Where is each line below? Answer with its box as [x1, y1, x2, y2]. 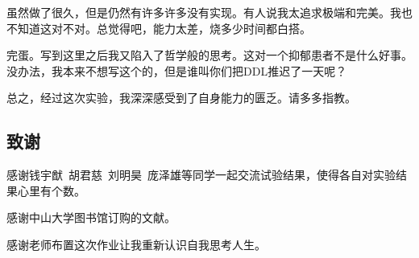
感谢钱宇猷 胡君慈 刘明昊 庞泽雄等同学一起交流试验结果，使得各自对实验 [6, 166, 396, 183]
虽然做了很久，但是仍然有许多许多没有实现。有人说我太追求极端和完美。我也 [6, 4, 413, 20]
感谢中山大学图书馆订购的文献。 [6, 209, 176, 226]
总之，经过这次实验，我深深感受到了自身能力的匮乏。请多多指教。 [6, 89, 356, 106]
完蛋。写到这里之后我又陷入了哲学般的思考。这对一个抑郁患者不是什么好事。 [6, 47, 413, 63]
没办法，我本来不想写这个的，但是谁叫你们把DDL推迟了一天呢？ [6, 62, 347, 79]
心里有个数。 [17, 182, 85, 199]
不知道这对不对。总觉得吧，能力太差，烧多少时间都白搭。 [6, 19, 311, 36]
